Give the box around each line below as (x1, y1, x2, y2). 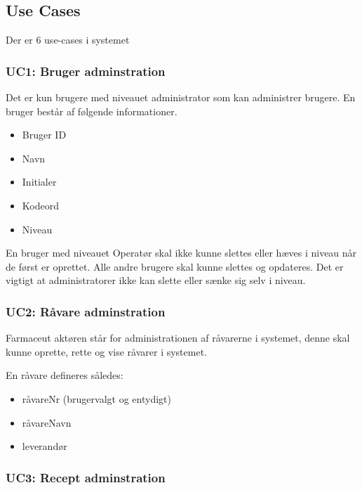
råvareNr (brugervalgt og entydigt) (22, 391, 171, 406)
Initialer (22, 174, 57, 189)
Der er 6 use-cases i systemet (6, 32, 130, 47)
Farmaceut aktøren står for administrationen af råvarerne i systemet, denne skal (6, 330, 350, 345)
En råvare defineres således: (6, 368, 123, 382)
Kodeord (22, 198, 59, 212)
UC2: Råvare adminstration (6, 302, 166, 320)
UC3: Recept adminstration (6, 468, 166, 486)
